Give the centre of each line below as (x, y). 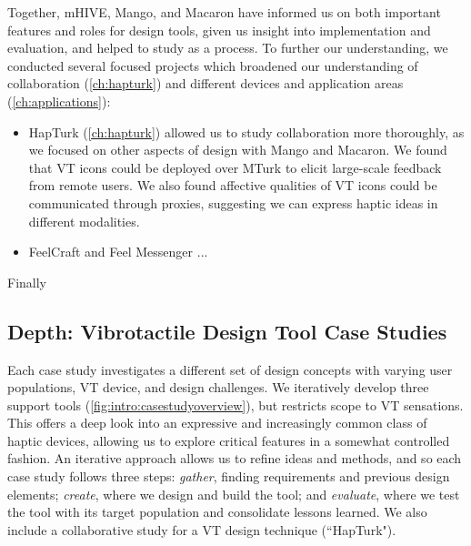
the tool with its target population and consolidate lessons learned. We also (217, 512)
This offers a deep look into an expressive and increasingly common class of (217, 423)
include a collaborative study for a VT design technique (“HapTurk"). (202, 529)
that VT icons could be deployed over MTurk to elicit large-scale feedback (235, 167)
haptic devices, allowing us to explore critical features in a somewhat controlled (229, 440)
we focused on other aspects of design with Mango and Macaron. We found (238, 150)
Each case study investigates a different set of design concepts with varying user (230, 369)
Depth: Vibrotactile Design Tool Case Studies (227, 331)
